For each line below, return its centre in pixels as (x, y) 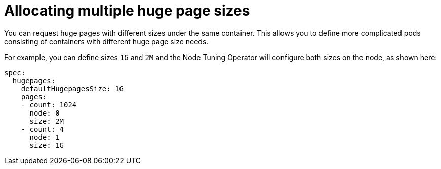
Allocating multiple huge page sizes (127, 11)
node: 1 (45, 137)
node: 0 (45, 113)
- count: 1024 (49, 105)
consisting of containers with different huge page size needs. (106, 41)
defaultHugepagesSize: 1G (72, 89)
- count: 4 (43, 129)
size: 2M (47, 121)
